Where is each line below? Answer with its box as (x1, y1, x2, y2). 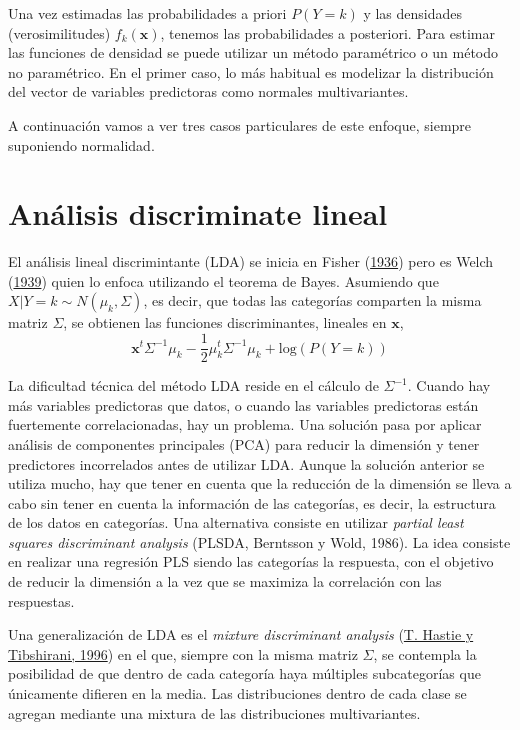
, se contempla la (373, 643, 477, 664)
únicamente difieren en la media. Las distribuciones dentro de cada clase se (8, 683, 467, 704)
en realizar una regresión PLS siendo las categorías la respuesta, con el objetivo (8, 551, 494, 572)
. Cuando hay (407, 375, 491, 396)
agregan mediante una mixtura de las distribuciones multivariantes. (8, 702, 421, 723)
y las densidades (363, 3, 462, 23)
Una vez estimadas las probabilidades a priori (8, 3, 287, 23)
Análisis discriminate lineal (8, 193, 388, 234)
